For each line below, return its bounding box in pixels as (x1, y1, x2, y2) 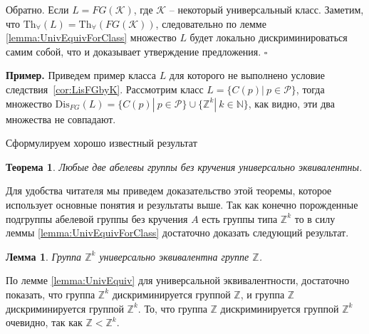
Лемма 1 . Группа (6, 249, 82, 263)
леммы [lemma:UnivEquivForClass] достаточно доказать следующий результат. (6, 225, 349, 240)
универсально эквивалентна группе (99, 249, 249, 263)
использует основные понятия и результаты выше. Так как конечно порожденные (6, 197, 358, 212)
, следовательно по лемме (155, 16, 266, 31)
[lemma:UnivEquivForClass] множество (6, 30, 177, 45)
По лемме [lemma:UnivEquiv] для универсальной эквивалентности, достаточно (6, 273, 350, 288)
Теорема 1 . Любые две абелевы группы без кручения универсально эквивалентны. (6, 159, 363, 174)
